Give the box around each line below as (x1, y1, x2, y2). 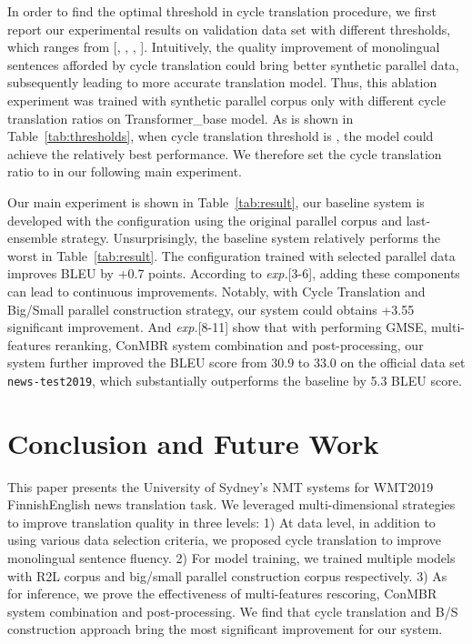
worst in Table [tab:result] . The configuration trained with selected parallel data (7, 246, 456, 265)
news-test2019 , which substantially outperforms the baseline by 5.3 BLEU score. (7, 370, 462, 389)
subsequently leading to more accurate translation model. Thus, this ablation (7, 73, 437, 92)
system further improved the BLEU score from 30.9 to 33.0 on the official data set (7, 353, 466, 372)
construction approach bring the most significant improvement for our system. (7, 619, 443, 639)
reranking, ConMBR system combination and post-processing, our (55, 335, 424, 354)
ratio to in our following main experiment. (7, 162, 242, 181)
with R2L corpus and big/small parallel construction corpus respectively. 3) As (7, 566, 447, 585)
